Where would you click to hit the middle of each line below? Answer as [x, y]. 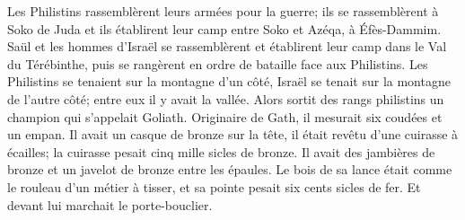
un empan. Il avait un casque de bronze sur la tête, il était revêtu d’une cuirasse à [233, 134]
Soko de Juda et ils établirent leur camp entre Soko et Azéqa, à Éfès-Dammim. [224, 28]
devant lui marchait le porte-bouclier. [110, 204]
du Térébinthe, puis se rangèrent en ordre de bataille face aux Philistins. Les [218, 63]
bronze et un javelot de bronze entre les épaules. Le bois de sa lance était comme [230, 169]
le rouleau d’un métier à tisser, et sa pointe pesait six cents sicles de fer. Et [214, 186]
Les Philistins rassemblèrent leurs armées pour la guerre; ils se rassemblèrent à [223, 11]
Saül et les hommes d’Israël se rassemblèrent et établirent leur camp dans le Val [227, 46]
